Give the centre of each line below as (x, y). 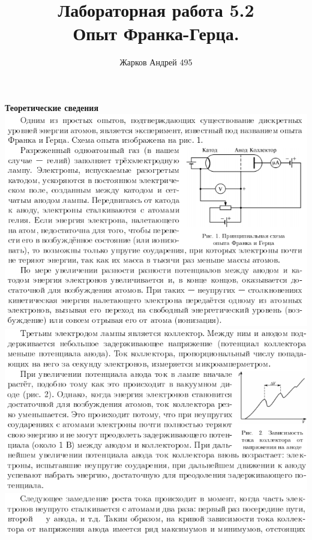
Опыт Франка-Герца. (156, 33)
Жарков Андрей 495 (156, 62)
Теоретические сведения (52, 107)
